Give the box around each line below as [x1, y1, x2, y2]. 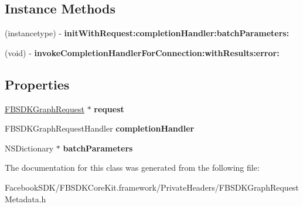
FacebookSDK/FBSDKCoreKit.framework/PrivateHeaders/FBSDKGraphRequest [5, 181, 299, 193]
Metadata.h [5, 192, 46, 205]
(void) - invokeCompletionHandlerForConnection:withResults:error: [5, 46, 280, 58]
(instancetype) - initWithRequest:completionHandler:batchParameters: [5, 27, 290, 39]
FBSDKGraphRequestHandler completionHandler [5, 122, 195, 134]
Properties [5, 75, 70, 93]
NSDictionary [5, 142, 54, 154]
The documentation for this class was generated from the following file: [5, 161, 260, 174]
